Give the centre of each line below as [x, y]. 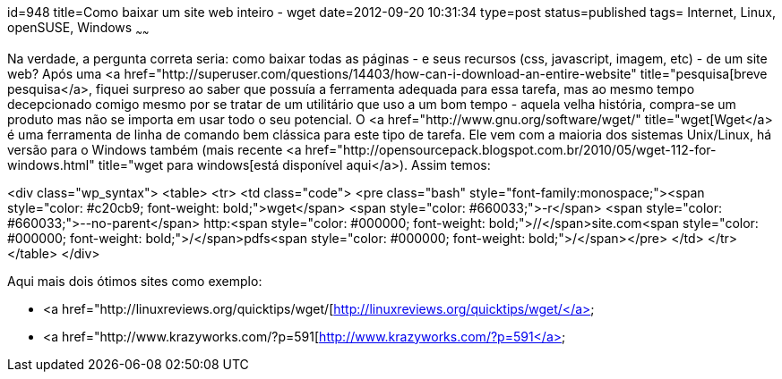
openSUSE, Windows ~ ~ [78, 29]
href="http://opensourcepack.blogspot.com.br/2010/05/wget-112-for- [511, 149]
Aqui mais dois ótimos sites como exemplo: [135, 281]
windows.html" [51, 164]
